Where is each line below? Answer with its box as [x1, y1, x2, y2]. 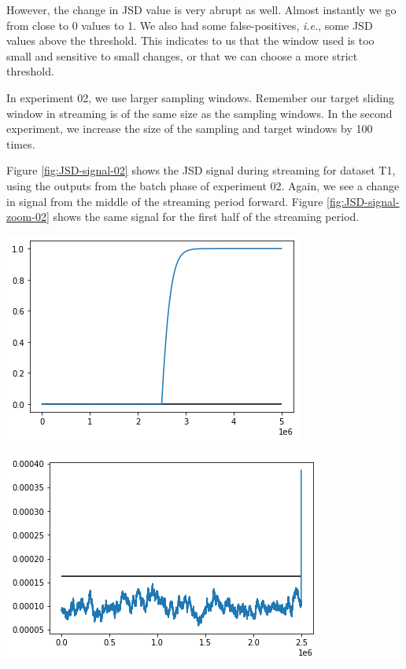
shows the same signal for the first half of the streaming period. [53, 208, 360, 225]
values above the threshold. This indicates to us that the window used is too [6, 32, 375, 49]
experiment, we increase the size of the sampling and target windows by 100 [6, 120, 373, 137]
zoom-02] [6, 208, 50, 225]
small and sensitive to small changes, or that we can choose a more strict [6, 47, 358, 64]
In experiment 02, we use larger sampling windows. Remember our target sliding [6, 89, 395, 105]
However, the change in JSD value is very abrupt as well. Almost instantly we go [6, 2, 397, 17]
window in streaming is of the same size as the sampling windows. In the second [6, 105, 393, 121]
